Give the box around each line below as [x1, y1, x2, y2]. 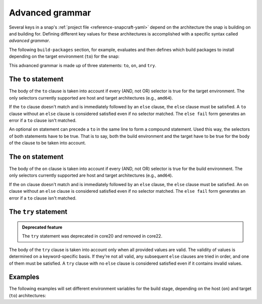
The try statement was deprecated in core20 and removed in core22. [22, 233, 163, 239]
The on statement [9, 152, 64, 161]
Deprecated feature [22, 224, 63, 230]
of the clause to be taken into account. [9, 140, 86, 146]
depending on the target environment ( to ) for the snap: [9, 53, 120, 59]
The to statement [9, 75, 64, 84]
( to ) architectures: [9, 292, 46, 298]
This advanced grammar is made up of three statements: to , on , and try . [9, 62, 157, 68]
